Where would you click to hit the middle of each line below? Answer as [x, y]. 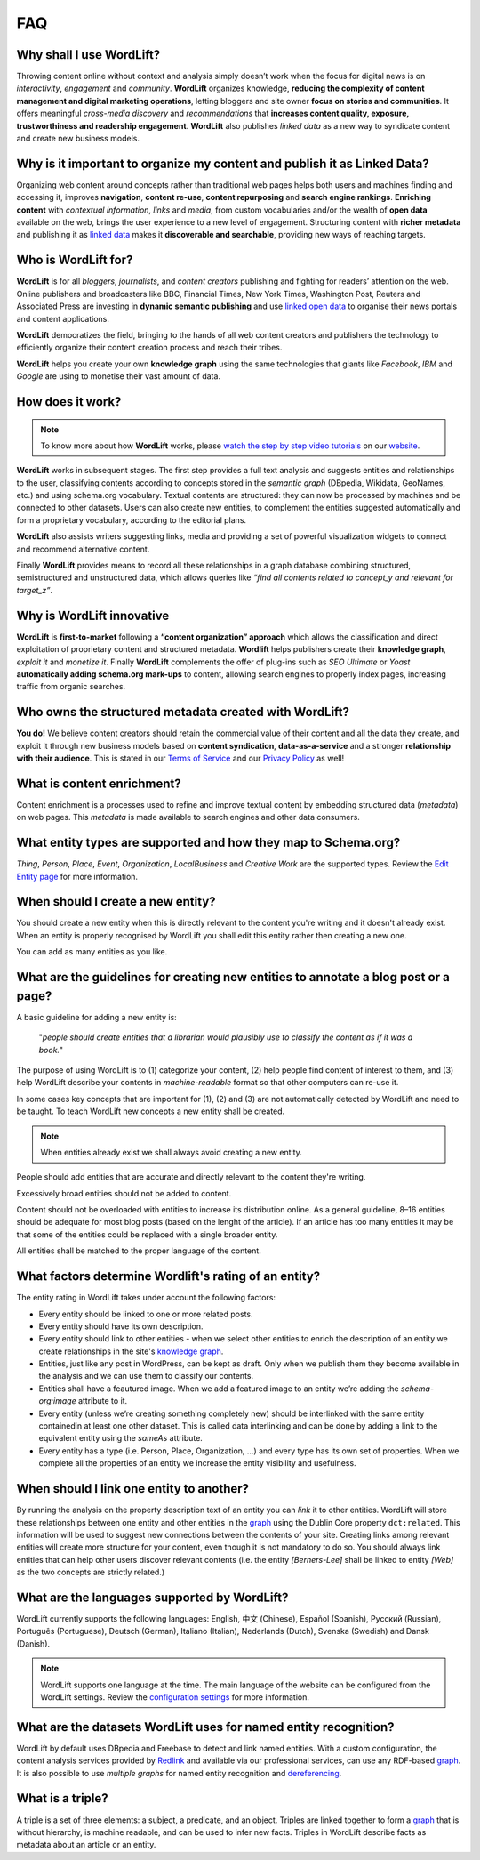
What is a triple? [62, 1798]
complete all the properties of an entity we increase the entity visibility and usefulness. [197, 1463]
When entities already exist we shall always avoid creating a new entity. [171, 1152]
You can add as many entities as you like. [92, 952]
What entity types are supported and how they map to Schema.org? [208, 843]
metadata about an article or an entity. [86, 1845]
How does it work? [69, 402]
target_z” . [35, 590]
